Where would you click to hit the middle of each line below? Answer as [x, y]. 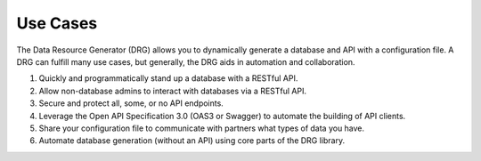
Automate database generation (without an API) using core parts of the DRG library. [192, 141]
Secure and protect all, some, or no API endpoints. [131, 103]
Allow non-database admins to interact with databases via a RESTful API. [173, 91]
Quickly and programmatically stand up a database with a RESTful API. [168, 78]
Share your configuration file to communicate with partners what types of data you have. [202, 128]
